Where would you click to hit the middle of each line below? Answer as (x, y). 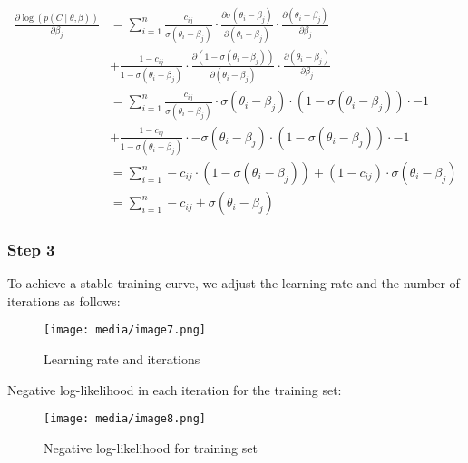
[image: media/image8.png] (125, 419)
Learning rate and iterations (122, 359)
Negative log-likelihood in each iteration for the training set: (175, 389)
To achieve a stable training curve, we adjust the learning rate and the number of (234, 283)
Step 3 (31, 249)
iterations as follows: (64, 300)
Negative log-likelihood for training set (151, 447)
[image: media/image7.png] (125, 330)
